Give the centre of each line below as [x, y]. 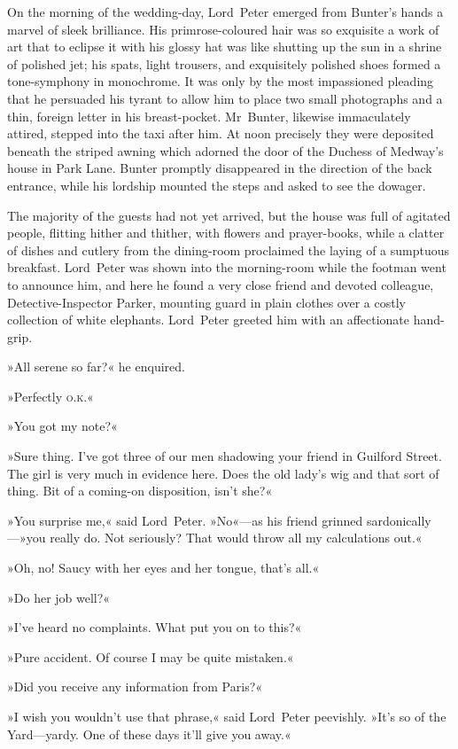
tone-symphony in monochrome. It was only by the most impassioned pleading [221, 81]
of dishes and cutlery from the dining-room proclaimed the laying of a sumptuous [229, 250]
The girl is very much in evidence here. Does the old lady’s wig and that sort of [223, 473]
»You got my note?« [62, 426]
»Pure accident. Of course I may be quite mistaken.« [151, 656]
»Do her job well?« [59, 597]
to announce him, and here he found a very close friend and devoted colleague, [221, 284]
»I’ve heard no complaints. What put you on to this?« [155, 627]
